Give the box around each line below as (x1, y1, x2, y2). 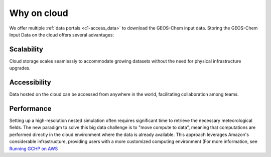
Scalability (9, 45, 44, 53)
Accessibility (9, 78, 51, 87)
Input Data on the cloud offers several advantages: (9, 31, 114, 37)
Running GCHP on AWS (9, 145, 58, 151)
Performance (9, 104, 52, 112)
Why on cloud (9, 7, 69, 18)
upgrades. (9, 65, 31, 71)
